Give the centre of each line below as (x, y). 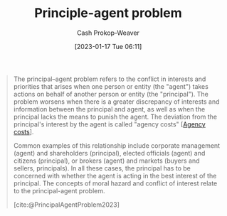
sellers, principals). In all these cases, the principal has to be (102, 168)
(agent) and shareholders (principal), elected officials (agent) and (109, 153)
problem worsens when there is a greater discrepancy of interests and (116, 102)
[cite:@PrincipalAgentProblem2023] (67, 205)
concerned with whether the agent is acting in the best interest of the (115, 175)
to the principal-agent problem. (59, 190)
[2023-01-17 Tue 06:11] (108, 46)
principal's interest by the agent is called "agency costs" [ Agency (109, 124)
